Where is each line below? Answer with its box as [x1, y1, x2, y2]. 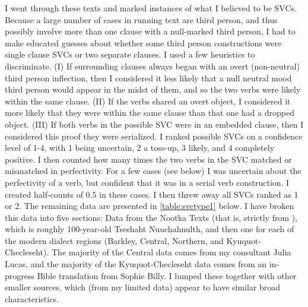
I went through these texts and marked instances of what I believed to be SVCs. [5, 2, 297, 14]
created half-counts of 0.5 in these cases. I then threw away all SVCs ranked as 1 [5, 188, 299, 200]
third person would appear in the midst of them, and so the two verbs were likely [5, 83, 301, 96]
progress [5, 269, 35, 281]
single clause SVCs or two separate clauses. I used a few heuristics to [5, 48, 255, 61]
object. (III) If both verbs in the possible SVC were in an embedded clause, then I [5, 118, 304, 130]
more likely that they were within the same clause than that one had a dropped [5, 106, 294, 119]
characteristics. [5, 292, 59, 305]
